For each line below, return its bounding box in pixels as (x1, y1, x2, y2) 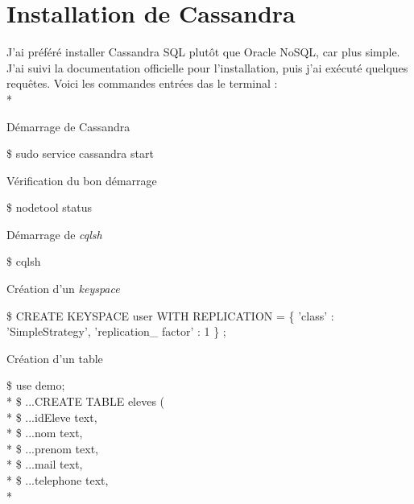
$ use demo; (6, 377, 65, 394)
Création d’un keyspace (6, 280, 120, 297)
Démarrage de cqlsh (6, 225, 102, 242)
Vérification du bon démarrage (6, 171, 157, 188)
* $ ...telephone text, (6, 472, 109, 488)
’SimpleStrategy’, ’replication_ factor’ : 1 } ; (6, 323, 226, 340)
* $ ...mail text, (6, 456, 83, 473)
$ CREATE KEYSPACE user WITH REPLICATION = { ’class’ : (6, 307, 334, 324)
